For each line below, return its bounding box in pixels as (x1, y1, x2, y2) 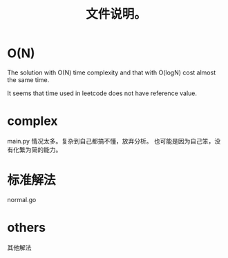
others (7, 220, 46, 235)
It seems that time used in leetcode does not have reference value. (7, 89, 198, 97)
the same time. (7, 75, 50, 83)
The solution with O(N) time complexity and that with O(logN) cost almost (7, 68, 216, 77)
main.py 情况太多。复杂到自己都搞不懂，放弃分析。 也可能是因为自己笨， (7, 137, 215, 145)
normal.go (7, 195, 37, 204)
